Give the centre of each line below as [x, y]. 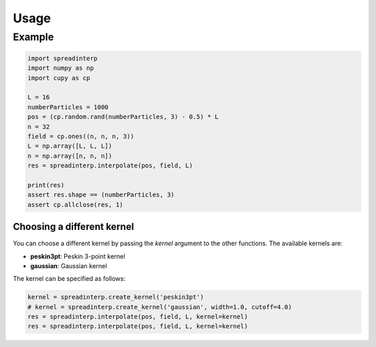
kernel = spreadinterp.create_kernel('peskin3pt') [116, 297]
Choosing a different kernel [73, 227]
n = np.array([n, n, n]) [70, 156]
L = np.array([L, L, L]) [70, 146]
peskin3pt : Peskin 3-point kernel [78, 256]
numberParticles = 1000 [68, 107]
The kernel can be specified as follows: [69, 279]
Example [33, 37]
